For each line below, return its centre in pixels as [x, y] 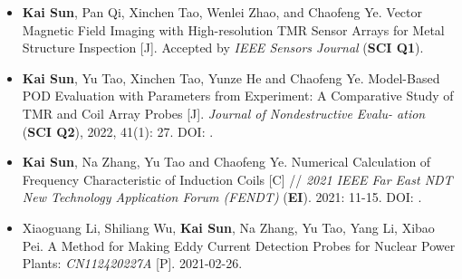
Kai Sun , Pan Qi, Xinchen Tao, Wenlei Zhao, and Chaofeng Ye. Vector [222, 12]
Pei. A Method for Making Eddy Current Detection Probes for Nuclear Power [239, 245]
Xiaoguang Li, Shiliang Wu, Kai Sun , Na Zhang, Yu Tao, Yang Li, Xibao [228, 227]
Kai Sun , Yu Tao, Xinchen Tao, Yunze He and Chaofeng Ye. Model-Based [231, 77]
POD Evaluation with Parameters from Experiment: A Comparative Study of [238, 96]
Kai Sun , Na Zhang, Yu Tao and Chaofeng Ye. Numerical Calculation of [226, 162]
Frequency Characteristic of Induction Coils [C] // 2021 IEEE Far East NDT [237, 179]
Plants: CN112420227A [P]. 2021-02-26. [132, 263]
